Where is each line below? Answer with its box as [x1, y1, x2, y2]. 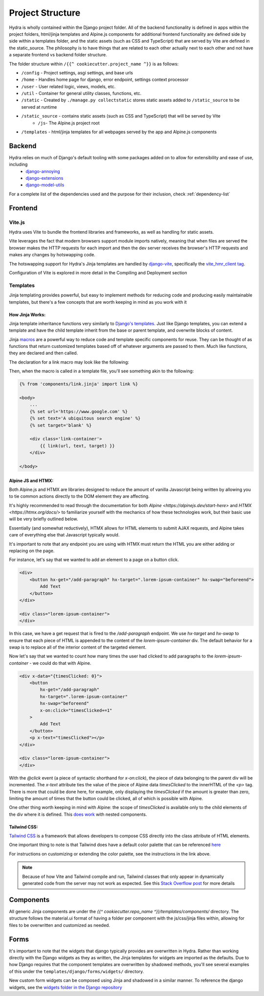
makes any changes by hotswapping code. [9, 252, 95, 258]
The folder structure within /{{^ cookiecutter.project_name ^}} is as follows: [9, 61, 179, 67]
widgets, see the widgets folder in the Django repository [9, 984, 122, 990]
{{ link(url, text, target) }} [40, 443, 115, 448]
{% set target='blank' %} [29, 422, 92, 428]
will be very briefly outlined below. [9, 516, 78, 522]
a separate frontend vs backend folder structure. [9, 52, 108, 58]
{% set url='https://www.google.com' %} [29, 409, 128, 414]
